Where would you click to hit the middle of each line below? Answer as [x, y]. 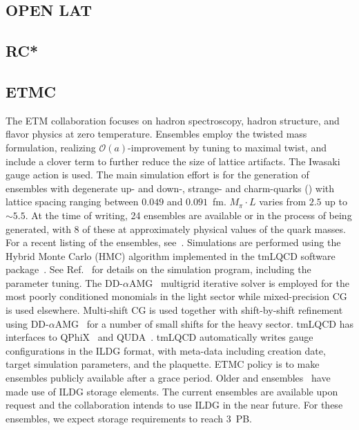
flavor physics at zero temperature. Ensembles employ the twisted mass [156, 134]
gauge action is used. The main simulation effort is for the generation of [157, 175]
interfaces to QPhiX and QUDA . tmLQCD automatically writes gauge [159, 337]
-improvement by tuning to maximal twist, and [227, 147]
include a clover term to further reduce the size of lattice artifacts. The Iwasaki [173, 161]
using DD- [27, 323]
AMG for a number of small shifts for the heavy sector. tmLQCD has [204, 323]
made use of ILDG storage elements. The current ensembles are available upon [172, 391]
